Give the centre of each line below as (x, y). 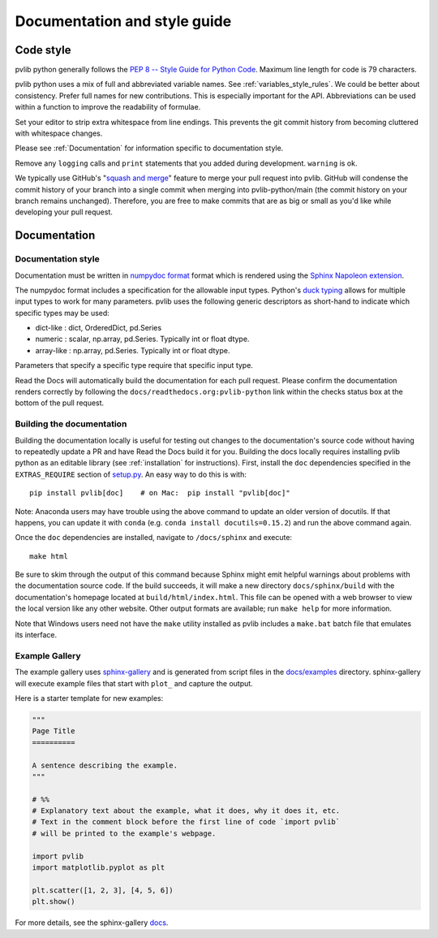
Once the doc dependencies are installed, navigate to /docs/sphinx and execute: (153, 538)
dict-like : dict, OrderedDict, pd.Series (99, 328)
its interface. (36, 635)
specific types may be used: (62, 313)
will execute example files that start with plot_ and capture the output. (134, 683)
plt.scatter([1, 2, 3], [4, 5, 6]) (103, 890)
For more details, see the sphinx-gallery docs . (92, 923)
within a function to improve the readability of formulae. (108, 107)
